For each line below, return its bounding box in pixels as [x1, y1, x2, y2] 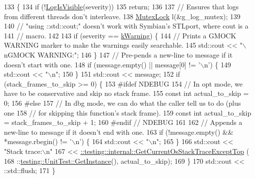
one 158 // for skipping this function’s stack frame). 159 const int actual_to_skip [4, 107, 252, 118]
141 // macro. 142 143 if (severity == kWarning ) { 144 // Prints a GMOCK [4, 30, 236, 40]
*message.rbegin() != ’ [4, 136, 72, 147]
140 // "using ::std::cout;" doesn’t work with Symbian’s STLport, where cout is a [4, 21, 249, 31]
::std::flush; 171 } [4, 165, 56, 176]
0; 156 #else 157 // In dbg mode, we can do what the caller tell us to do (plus [4, 97, 241, 108]
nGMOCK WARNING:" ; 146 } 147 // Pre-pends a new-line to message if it [4, 49, 233, 60]
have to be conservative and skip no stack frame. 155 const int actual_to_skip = [4, 88, 249, 98]
